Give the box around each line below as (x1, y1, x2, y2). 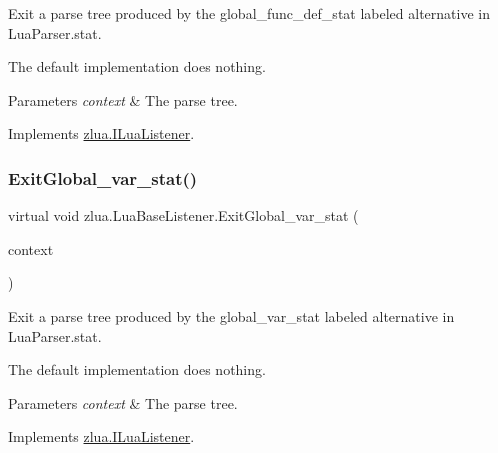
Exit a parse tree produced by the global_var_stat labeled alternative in (8, 305, 455, 326)
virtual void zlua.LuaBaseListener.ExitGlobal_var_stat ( (8, 205, 359, 226)
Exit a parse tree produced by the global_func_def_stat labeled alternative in (8, 3, 490, 23)
